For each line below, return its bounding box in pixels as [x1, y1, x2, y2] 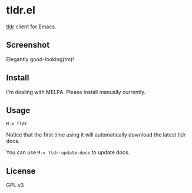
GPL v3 [6, 182, 24, 189]
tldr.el [6, 4, 35, 17]
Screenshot [6, 40, 50, 50]
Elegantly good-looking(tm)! [6, 55, 75, 62]
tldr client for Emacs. [6, 23, 57, 30]
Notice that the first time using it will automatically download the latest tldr [6, 131, 186, 138]
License [6, 166, 36, 176]
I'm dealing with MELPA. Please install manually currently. [6, 88, 146, 95]
